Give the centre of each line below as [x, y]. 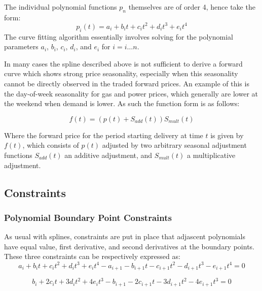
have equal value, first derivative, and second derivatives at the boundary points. [129, 246]
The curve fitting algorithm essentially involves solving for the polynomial [119, 36]
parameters [21, 46]
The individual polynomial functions [61, 7]
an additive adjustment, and [108, 155]
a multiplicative [211, 155]
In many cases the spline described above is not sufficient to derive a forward [123, 63]
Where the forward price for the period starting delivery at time [104, 135]
